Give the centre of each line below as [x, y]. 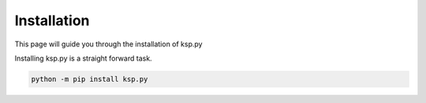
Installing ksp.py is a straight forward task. [84, 58]
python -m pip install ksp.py [90, 79]
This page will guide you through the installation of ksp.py [108, 44]
